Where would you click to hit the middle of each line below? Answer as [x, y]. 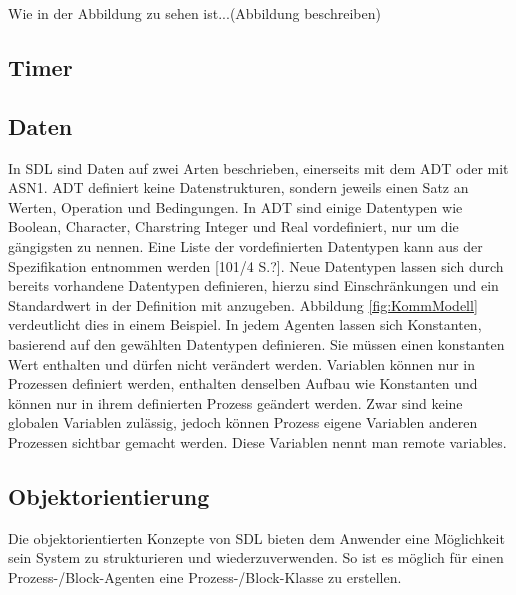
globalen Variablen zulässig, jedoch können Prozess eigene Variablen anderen [243, 422]
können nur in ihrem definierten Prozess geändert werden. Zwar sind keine [235, 402]
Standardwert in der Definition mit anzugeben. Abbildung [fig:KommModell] [243, 304]
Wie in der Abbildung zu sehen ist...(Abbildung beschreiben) [194, 13]
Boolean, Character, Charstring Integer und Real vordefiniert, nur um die [233, 226]
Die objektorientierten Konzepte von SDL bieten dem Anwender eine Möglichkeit [256, 537]
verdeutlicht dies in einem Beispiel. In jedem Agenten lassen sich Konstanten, [245, 324]
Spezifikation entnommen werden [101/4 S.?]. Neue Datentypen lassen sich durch [256, 265]
